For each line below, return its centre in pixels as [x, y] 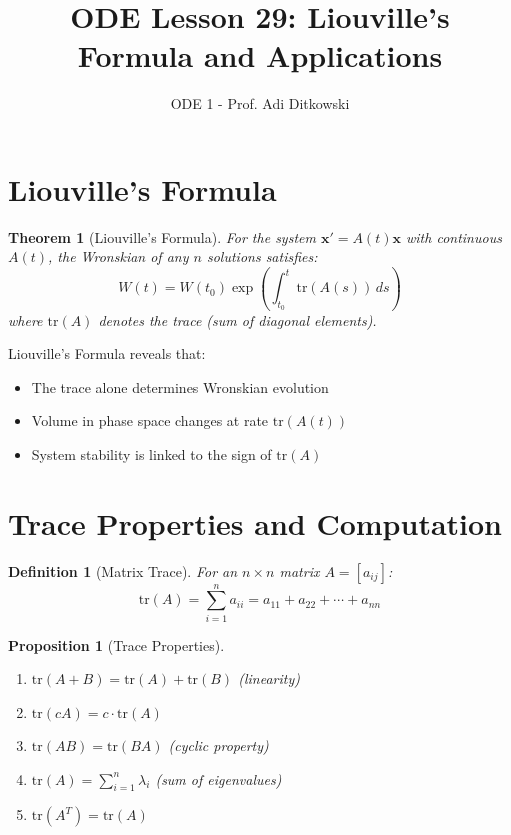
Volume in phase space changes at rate [150, 420]
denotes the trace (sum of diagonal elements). [237, 319]
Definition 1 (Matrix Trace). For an [123, 570]
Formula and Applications [260, 55]
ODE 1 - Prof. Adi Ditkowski [260, 103]
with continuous [453, 236]
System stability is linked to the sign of [151, 453]
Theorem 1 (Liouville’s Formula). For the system [162, 236]
